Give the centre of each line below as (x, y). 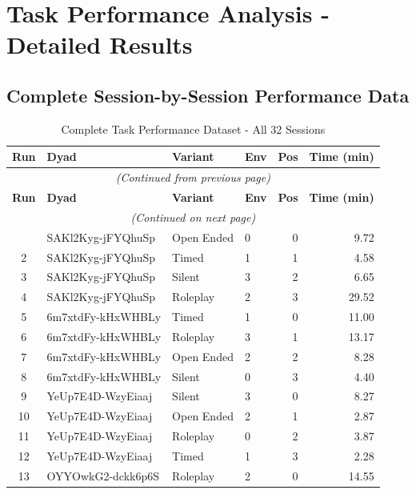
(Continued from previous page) (193, 177)
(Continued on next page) (193, 217)
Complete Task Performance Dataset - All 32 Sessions (193, 129)
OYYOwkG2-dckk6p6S (103, 475)
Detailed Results (100, 44)
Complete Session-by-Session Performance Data (208, 95)
